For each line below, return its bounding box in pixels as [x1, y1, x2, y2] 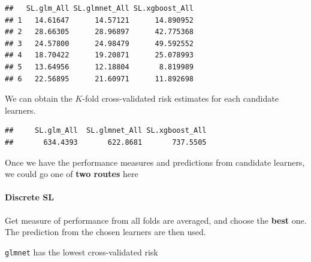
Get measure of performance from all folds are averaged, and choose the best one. [5, 214, 307, 226]
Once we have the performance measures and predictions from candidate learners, [5, 156, 305, 168]
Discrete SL [5, 191, 54, 203]
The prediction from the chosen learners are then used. [5, 226, 206, 238]
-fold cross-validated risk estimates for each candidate [82, 92, 279, 105]
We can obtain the [5, 92, 73, 105]
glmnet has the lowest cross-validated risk [5, 245, 158, 258]
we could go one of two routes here [5, 167, 138, 180]
